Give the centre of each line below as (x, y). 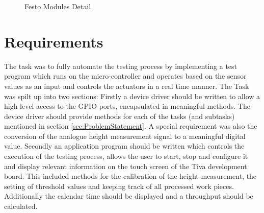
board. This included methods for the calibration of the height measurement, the (130, 176)
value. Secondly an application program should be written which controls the (124, 146)
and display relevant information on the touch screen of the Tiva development (126, 166)
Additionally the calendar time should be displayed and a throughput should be (129, 196)
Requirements (54, 41)
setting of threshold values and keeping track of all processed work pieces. (119, 186)
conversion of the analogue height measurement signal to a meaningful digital (125, 136)
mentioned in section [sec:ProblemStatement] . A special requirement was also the (131, 126)
